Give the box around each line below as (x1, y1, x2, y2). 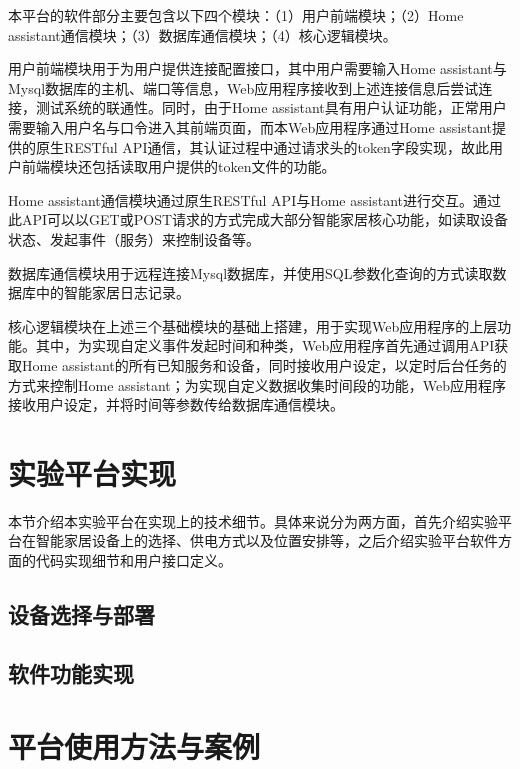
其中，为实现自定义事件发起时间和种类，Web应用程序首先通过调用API (35, 335, 495, 356)
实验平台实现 (8, 452, 177, 493)
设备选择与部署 (8, 598, 155, 629)
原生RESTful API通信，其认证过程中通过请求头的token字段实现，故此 (35, 136, 489, 157)
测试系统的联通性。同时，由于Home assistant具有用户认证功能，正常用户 (35, 97, 507, 118)
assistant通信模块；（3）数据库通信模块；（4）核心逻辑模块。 (8, 24, 397, 45)
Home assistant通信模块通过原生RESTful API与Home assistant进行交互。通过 (8, 189, 501, 210)
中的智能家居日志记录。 (35, 282, 190, 303)
